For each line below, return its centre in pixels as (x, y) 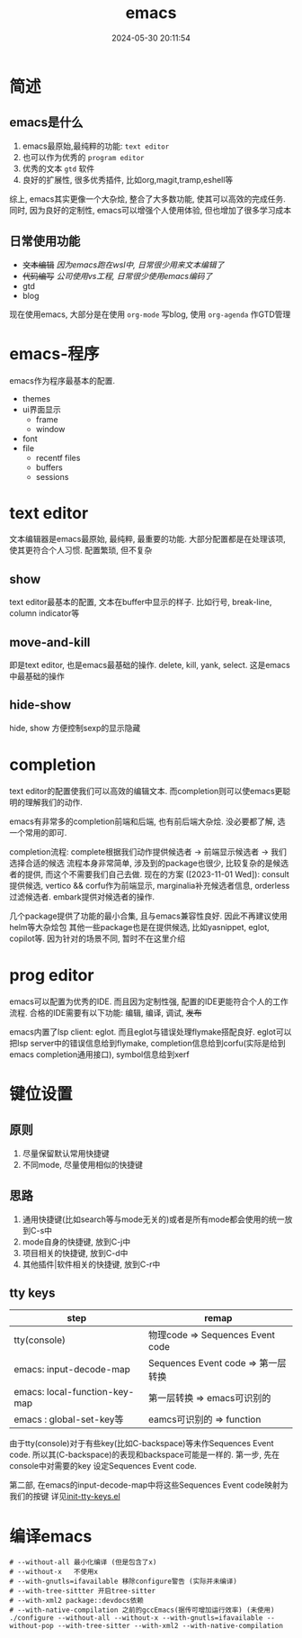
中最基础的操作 (37, 676)
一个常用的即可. (38, 832)
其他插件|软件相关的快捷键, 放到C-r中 (91, 1264)
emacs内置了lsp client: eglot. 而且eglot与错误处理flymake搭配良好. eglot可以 (151, 1032)
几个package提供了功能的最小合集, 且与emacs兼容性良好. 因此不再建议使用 (148, 916)
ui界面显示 (41, 409)
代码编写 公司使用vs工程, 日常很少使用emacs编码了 (117, 276)
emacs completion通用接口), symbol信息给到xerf (100, 1054)
